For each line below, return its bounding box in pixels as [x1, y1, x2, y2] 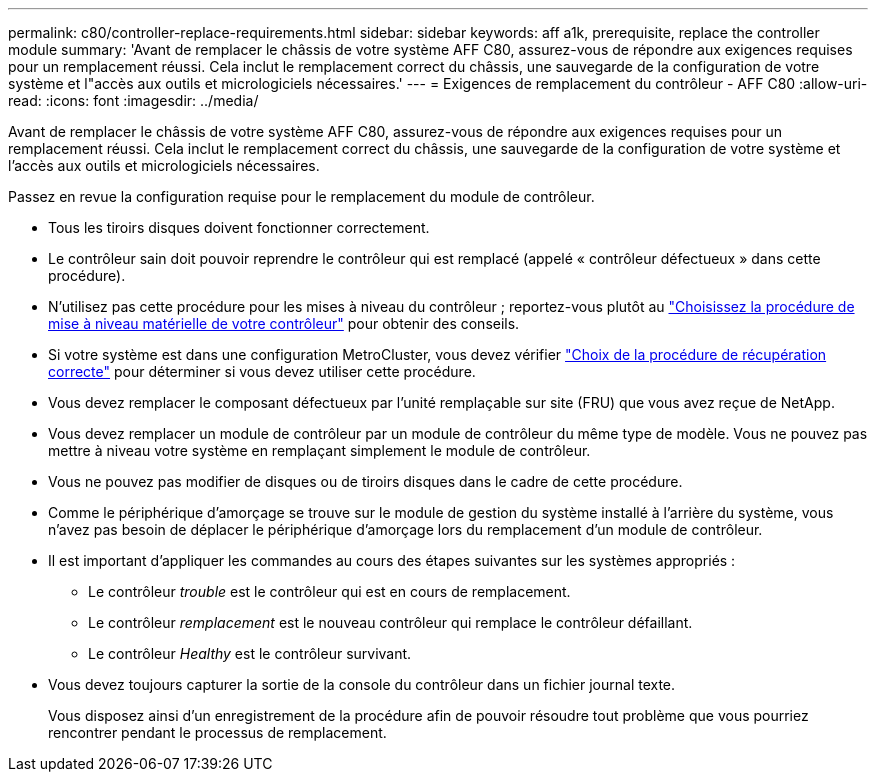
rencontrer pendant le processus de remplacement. [48, 724, 387, 741]
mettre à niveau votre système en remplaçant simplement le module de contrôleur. [48, 442, 591, 459]
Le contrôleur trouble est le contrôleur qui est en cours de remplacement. [88, 583, 571, 600]
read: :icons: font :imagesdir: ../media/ [8, 92, 259, 109]
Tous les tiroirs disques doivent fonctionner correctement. [48, 219, 430, 236]
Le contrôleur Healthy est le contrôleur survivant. [88, 645, 412, 662]
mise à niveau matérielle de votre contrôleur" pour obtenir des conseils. [48, 315, 520, 332]
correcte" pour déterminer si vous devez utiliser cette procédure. [48, 363, 476, 380]
